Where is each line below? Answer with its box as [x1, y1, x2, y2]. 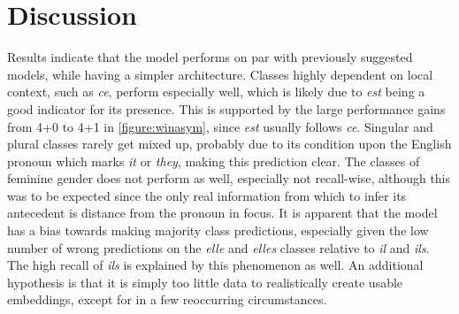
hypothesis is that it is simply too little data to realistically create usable [7, 272, 403, 291]
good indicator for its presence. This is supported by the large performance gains [7, 99, 446, 118]
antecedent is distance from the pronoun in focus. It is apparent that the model [7, 203, 438, 222]
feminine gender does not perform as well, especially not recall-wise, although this [7, 169, 451, 188]
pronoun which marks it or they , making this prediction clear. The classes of [7, 151, 420, 170]
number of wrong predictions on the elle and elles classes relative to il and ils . [7, 238, 430, 257]
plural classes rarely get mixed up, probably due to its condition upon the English [7, 134, 452, 153]
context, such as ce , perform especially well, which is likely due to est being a [7, 82, 425, 101]
